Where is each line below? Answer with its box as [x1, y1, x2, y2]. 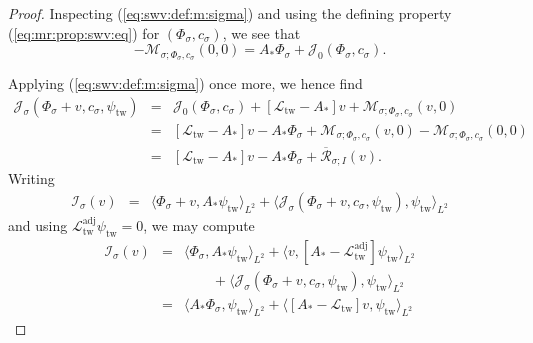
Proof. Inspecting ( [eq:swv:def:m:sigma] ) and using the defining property [8, 3, 452, 23]
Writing [8, 168, 55, 189]
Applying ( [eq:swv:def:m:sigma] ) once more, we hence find [8, 73, 363, 94]
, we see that [222, 22, 301, 43]
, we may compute [143, 214, 255, 235]
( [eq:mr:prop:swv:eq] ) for [8, 22, 160, 43]
